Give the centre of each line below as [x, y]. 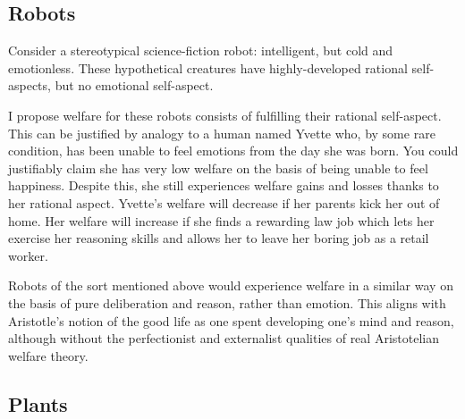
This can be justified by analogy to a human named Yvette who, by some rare [222, 133]
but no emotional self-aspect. [134, 85]
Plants [38, 403]
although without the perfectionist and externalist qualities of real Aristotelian [224, 338]
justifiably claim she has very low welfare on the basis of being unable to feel [218, 168]
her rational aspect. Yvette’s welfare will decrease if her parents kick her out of [224, 202]
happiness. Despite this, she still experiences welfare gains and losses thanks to [224, 185]
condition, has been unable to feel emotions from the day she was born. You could [233, 151]
